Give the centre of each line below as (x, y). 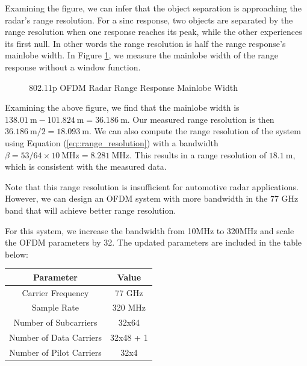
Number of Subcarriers (55, 322)
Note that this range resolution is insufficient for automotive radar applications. (152, 186)
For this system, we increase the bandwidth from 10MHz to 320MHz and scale (150, 230)
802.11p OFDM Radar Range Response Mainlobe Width (133, 87)
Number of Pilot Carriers (55, 352)
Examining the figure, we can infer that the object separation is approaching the (153, 8)
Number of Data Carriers (56, 337)
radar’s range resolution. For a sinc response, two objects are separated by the (149, 20)
